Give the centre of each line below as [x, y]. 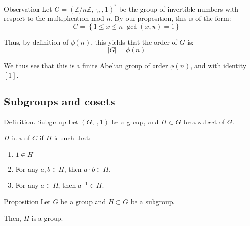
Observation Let [28, 9]
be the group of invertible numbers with [179, 9]
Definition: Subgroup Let [41, 121]
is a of [21, 138]
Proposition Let [27, 201]
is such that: [72, 138]
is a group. [47, 217]
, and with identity [218, 65]
